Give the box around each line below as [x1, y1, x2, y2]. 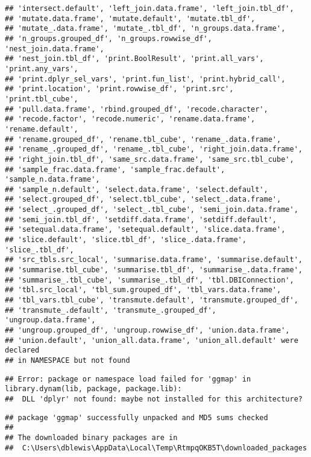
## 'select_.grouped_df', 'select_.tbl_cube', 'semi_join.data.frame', [5, 205, 298, 214]
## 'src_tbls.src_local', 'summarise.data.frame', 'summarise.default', [5, 255, 303, 264]
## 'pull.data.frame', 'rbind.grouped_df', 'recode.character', [5, 104, 268, 113]
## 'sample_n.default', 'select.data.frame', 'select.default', [5, 185, 268, 194]
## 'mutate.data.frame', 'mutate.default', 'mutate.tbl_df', [5, 14, 256, 23]
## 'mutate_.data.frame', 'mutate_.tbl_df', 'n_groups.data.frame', [5, 24, 286, 33]
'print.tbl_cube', [5, 94, 78, 103]
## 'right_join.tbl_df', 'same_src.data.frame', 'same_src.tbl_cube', [5, 155, 294, 164]
